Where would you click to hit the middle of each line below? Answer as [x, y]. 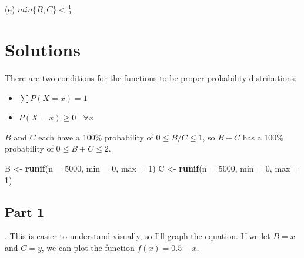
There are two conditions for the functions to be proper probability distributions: [151, 77]
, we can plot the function [88, 247]
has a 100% [263, 137]
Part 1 [25, 211]
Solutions [43, 50]
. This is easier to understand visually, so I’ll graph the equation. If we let [138, 236]
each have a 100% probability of [96, 137]
